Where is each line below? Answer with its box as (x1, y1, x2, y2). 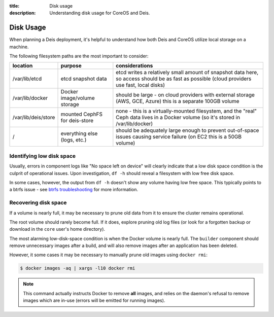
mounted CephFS (60, 111, 103, 118)
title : (9, 3, 20, 9)
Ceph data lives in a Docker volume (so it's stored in (116, 114, 241, 121)
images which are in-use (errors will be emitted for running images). (23, 297, 165, 304)
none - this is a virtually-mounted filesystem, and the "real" (116, 108, 257, 115)
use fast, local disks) (116, 82, 165, 89)
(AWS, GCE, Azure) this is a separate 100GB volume (116, 98, 239, 105)
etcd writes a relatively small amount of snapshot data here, (116, 69, 259, 76)
